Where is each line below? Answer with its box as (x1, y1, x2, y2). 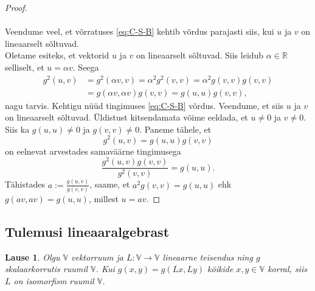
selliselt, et (5, 60, 44, 73)
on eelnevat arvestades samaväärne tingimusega (5, 144, 181, 157)
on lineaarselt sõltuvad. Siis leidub (136, 49, 264, 61)
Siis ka (5, 122, 30, 135)
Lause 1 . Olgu (5, 250, 60, 263)
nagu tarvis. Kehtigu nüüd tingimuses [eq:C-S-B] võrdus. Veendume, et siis (5, 99, 284, 111)
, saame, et (89, 178, 130, 191)
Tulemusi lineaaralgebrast (5, 222, 170, 240)
